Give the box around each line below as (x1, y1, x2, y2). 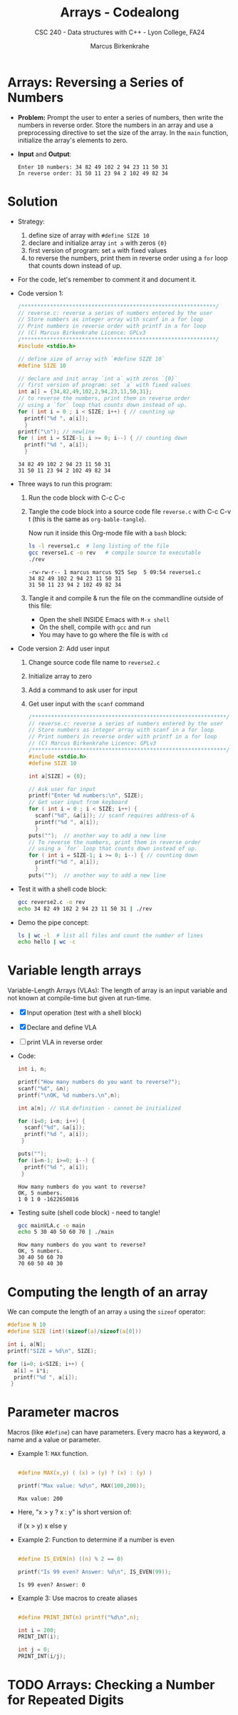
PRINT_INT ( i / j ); (17, 1653, 66, 1660)
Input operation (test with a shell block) (26, 1008, 142, 1017)
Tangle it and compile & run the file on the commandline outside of (28, 593, 224, 602)
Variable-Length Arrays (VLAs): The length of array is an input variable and (7, 986, 227, 995)
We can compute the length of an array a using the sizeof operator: (7, 1307, 206, 1316)
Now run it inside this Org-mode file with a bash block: (28, 529, 187, 537)
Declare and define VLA (26, 1023, 98, 1032)
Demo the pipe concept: (17, 918, 89, 927)
